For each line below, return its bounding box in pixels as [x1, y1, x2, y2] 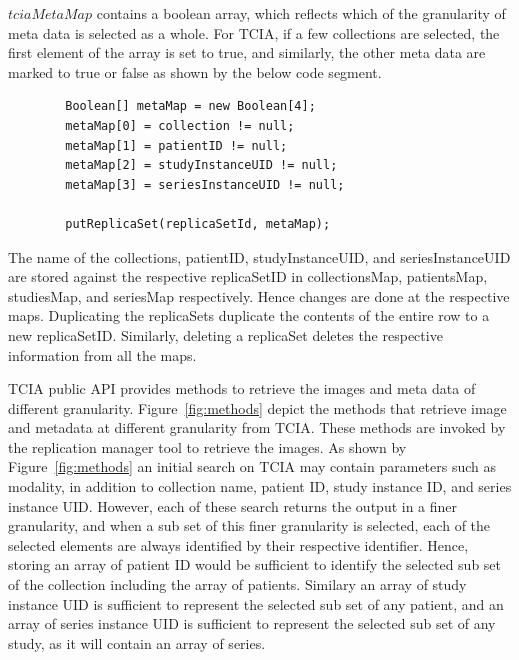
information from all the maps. [8, 344, 197, 365]
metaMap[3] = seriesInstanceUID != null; [65, 177, 345, 192]
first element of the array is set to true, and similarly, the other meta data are [8, 42, 486, 63]
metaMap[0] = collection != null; [65, 118, 295, 133]
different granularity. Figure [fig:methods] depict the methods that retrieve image [8, 397, 507, 418]
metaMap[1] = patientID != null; [65, 138, 288, 153]
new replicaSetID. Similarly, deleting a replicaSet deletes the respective [8, 324, 443, 345]
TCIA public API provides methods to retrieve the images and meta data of [8, 378, 476, 399]
